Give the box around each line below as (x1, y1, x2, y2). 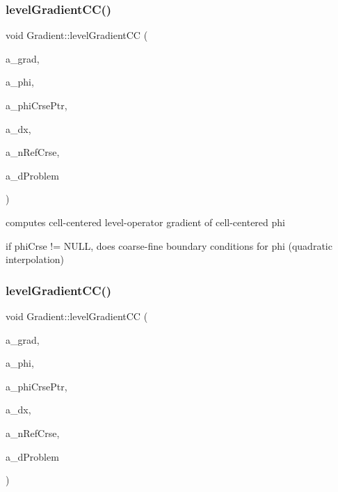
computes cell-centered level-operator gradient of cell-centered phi (6, 214, 285, 229)
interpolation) (6, 252, 65, 267)
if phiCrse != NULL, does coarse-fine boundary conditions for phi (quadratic (6, 238, 332, 253)
